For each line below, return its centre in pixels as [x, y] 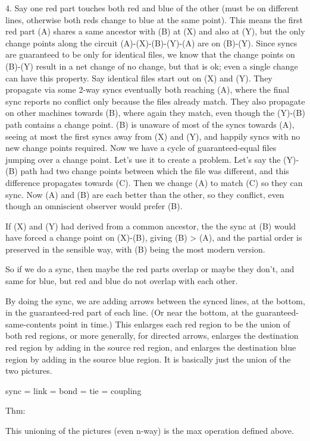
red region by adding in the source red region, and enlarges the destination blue [151, 347]
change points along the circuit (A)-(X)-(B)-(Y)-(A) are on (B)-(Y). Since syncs [151, 42]
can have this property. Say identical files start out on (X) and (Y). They [139, 78]
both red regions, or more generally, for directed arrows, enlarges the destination [152, 336]
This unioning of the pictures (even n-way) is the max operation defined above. [150, 430]
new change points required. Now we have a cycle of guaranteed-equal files [141, 148]
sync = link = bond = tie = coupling [73, 390]
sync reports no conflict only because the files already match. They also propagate [155, 101]
